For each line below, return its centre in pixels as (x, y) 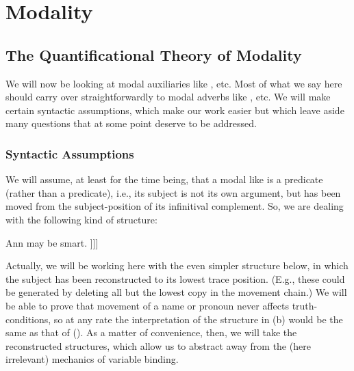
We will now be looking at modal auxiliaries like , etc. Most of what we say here (174, 83)
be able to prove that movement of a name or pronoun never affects (147, 305)
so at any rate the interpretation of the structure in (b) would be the (198, 319)
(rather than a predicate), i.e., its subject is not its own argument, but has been (173, 192)
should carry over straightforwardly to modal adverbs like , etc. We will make (168, 97)
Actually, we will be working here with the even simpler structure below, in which (177, 265)
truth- (305, 305)
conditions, (28, 319)
